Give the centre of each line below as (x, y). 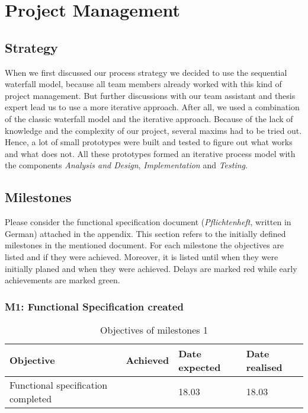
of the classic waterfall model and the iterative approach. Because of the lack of (149, 118)
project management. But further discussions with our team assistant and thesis (150, 95)
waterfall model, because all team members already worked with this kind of (143, 84)
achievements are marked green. (62, 280)
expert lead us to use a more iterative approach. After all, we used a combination (152, 107)
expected (200, 367)
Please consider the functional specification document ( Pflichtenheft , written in (148, 222)
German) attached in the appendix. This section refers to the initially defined (145, 233)
